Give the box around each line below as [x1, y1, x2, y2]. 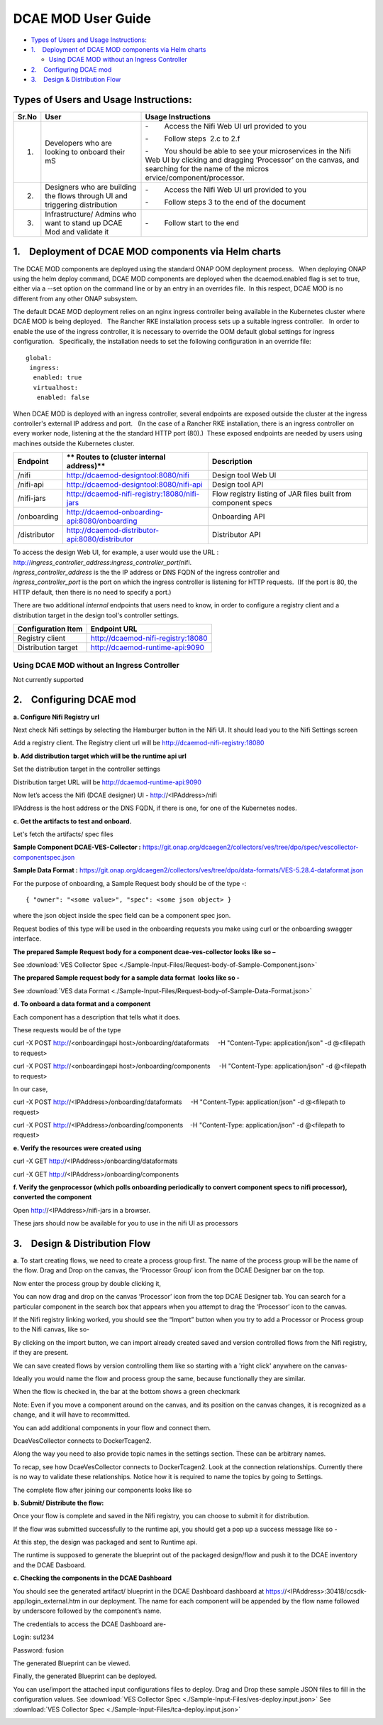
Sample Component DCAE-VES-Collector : [13, 843, 141, 852]
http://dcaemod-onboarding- [66, 507, 163, 517]
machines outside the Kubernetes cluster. [13, 439, 135, 448]
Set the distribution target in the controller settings [13, 764, 161, 774]
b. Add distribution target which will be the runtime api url [13, 752, 187, 760]
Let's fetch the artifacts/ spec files [13, 830, 113, 838]
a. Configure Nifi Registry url [13, 713, 99, 721]
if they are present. [13, 1348, 69, 1357]
